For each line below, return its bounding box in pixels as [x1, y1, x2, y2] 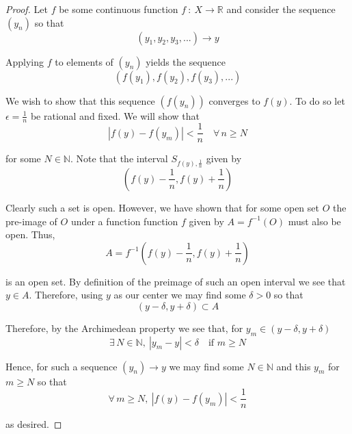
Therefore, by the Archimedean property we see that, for [5, 320, 243, 335]
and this [276, 359, 311, 373]
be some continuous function [59, 2, 178, 16]
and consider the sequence [226, 2, 336, 16]
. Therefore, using [29, 288, 103, 302]
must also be [288, 214, 341, 228]
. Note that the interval [70, 151, 168, 166]
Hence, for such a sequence [5, 359, 118, 373]
